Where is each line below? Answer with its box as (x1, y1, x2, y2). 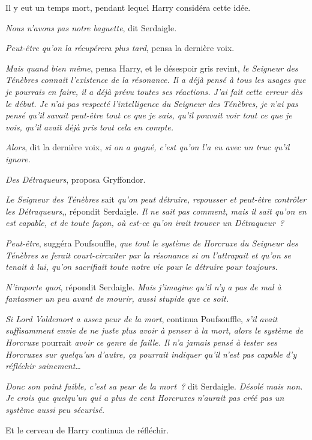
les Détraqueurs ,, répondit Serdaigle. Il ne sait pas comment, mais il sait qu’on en (5, 204, 307, 217)
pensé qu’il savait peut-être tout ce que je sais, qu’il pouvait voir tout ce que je (5, 109, 292, 121)
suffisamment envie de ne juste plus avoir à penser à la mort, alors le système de (5, 324, 304, 337)
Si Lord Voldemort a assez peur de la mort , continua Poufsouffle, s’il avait (5, 312, 278, 325)
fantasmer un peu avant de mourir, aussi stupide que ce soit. (5, 292, 229, 305)
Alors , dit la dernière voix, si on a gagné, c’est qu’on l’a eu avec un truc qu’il (5, 141, 290, 153)
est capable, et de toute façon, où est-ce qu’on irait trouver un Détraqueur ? (5, 216, 284, 229)
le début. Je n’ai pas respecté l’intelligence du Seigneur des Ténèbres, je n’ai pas (5, 97, 298, 109)
